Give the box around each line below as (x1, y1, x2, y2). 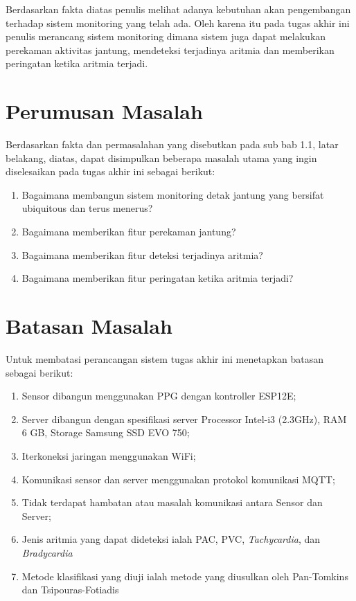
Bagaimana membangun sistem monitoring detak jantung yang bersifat (21, 187, 324, 201)
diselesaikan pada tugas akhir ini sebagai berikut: (6, 164, 215, 179)
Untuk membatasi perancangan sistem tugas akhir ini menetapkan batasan (6, 351, 323, 366)
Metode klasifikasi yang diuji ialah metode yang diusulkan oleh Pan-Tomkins (21, 568, 348, 583)
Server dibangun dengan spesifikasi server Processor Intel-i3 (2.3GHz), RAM (21, 411, 347, 426)
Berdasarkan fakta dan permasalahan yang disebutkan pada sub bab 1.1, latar (6, 137, 339, 152)
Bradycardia (21, 545, 73, 559)
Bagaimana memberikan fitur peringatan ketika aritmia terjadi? (21, 271, 294, 285)
